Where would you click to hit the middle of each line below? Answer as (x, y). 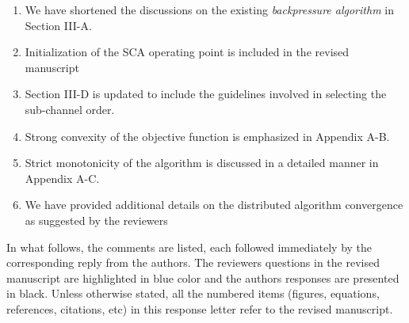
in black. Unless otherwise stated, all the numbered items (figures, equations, (193, 293)
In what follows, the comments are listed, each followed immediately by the (189, 247)
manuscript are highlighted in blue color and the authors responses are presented (203, 277)
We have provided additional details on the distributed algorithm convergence (214, 205)
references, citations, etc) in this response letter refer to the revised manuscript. (200, 308)
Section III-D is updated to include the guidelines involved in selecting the (206, 94)
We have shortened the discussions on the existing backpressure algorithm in (209, 9)
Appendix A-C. (62, 178)
